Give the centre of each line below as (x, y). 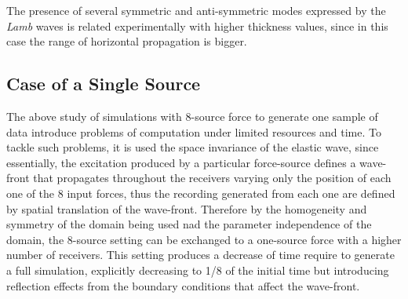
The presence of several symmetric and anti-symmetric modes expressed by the (196, 10)
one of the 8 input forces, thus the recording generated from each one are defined (201, 193)
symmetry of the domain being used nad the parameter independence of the (189, 224)
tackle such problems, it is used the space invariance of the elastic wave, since (193, 147)
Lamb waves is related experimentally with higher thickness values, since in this (197, 26)
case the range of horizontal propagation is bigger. (127, 41)
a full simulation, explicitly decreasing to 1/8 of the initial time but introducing (198, 270)
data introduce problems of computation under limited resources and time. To (194, 131)
